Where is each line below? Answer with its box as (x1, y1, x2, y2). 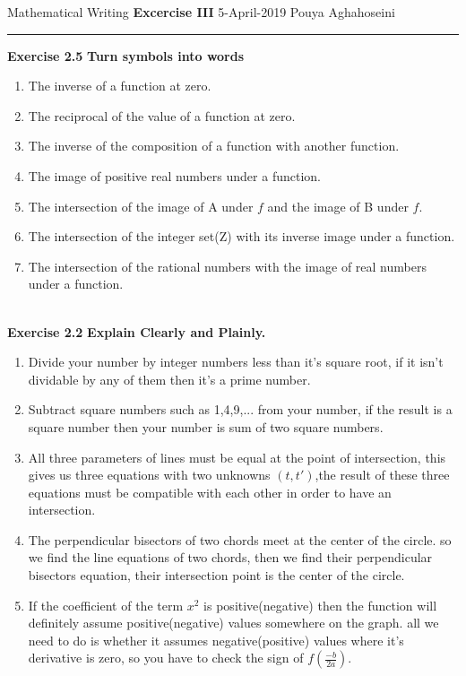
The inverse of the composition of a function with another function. (28, 136, 400, 155)
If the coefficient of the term (28, 595, 184, 614)
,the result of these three (315, 465, 450, 484)
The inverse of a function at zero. (28, 76, 211, 95)
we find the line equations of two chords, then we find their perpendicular (28, 548, 433, 567)
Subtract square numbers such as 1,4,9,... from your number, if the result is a (28, 400, 453, 419)
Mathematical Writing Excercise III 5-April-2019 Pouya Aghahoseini (7, 3, 395, 21)
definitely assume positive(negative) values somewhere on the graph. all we (28, 613, 439, 632)
